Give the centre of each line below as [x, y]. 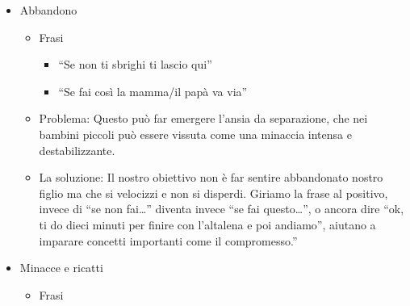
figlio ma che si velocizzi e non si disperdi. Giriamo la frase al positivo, [213, 193]
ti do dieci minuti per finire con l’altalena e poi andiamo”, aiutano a [207, 224]
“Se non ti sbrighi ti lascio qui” [135, 64]
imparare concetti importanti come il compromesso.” [168, 240]
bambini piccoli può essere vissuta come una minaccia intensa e [195, 134]
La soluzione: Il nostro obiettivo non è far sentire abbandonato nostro [211, 177]
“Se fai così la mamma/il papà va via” [153, 91]
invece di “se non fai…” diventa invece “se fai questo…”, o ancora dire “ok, [222, 209]
